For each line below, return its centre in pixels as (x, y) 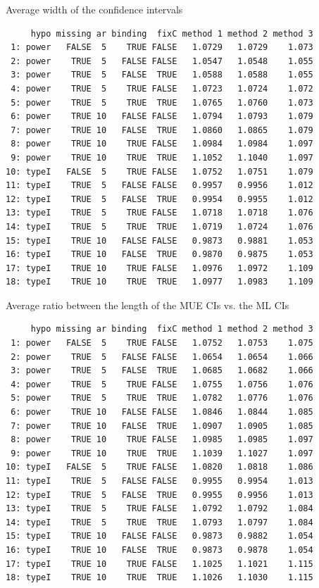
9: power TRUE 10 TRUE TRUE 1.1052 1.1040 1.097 (162, 157)
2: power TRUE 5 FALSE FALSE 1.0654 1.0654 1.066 (162, 357)
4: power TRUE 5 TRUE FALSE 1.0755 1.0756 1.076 (162, 384)
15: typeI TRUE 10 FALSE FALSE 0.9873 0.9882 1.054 (159, 536)
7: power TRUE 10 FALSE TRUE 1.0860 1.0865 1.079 (162, 130)
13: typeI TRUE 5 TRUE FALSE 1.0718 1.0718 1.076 (159, 213)
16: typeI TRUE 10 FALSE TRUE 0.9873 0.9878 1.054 (159, 550)
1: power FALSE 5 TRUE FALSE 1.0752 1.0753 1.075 (162, 343)
